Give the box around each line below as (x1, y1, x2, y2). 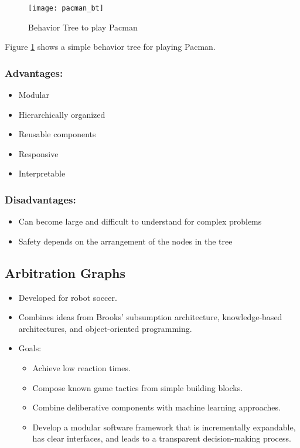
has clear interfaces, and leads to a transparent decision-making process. (32, 432, 291, 444)
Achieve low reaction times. (32, 362, 131, 374)
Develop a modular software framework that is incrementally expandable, (32, 420, 296, 433)
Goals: (18, 342, 42, 354)
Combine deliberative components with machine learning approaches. (32, 401, 281, 413)
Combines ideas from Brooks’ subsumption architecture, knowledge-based (18, 311, 282, 323)
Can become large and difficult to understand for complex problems (18, 215, 262, 228)
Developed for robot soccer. (18, 291, 117, 303)
